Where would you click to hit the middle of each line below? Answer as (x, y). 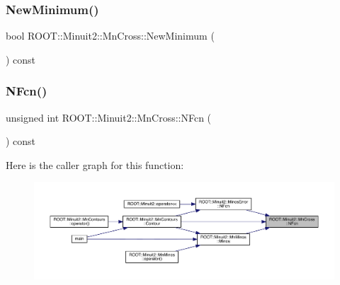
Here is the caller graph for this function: (95, 164)
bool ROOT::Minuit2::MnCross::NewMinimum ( (110, 36)
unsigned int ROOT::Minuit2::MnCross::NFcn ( (109, 117)
